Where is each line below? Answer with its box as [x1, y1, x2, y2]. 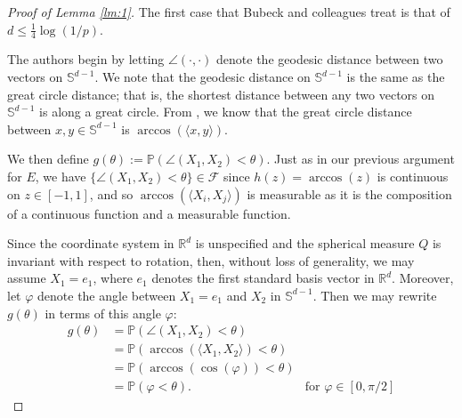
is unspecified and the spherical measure [195, 234, 415, 253]
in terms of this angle [45, 303, 161, 322]
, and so [89, 184, 134, 203]
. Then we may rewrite [312, 285, 437, 304]
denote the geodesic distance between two [216, 50, 443, 68]
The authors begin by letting [7, 50, 165, 68]
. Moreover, [392, 269, 454, 287]
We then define [7, 149, 89, 168]
